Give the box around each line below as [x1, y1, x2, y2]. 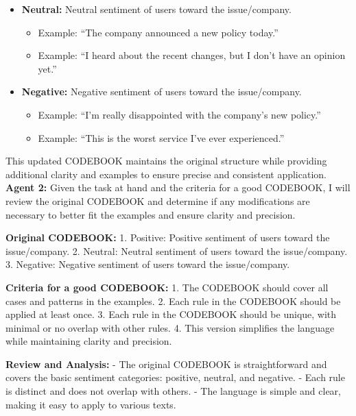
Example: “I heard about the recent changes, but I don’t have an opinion [38, 48, 346, 62]
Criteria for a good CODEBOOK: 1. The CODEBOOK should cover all [5, 280, 329, 294]
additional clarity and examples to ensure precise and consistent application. [5, 167, 327, 181]
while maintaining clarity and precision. [5, 334, 172, 348]
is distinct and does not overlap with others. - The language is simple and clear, [5, 384, 342, 398]
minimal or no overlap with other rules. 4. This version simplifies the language [5, 320, 335, 334]
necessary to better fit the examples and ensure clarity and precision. [5, 207, 296, 221]
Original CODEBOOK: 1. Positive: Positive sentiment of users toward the [5, 230, 330, 245]
